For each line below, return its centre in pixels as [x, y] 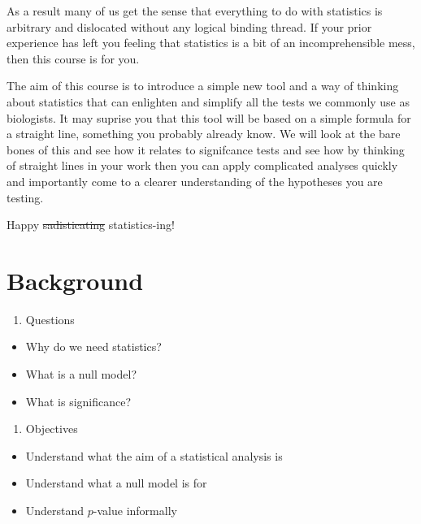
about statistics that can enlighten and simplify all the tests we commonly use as [208, 101]
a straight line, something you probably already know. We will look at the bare [204, 134]
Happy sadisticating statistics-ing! [91, 225]
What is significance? [78, 401]
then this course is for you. [73, 58]
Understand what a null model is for [116, 483]
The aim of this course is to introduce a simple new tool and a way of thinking [203, 86]
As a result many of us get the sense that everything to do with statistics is [195, 11]
